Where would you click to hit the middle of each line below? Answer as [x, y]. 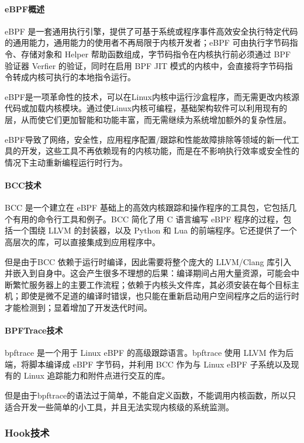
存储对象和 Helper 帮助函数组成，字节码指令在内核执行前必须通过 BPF [156, 54]
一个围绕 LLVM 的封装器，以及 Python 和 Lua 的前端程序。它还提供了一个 [155, 230]
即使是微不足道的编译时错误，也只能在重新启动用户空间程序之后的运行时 [160, 296]
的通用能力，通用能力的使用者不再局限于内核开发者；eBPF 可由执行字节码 [147, 42]
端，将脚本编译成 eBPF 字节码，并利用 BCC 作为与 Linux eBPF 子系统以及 [148, 364]
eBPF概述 [25, 8]
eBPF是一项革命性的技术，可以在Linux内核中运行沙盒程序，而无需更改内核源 [152, 96]
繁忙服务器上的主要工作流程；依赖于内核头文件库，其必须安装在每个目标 [152, 284]
